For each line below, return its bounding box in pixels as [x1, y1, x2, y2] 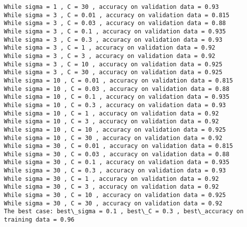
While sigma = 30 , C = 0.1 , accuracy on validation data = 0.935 [4, 159, 230, 166]
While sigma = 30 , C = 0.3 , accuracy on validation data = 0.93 [4, 167, 226, 174]
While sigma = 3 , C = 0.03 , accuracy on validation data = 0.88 [4, 20, 226, 27]
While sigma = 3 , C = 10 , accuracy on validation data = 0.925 [4, 60, 222, 68]
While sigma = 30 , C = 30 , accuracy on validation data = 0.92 [4, 199, 222, 207]
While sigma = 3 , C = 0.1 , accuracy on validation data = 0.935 [4, 28, 226, 35]
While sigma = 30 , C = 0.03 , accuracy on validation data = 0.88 [4, 150, 230, 158]
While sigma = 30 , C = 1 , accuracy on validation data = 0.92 [4, 175, 219, 182]
